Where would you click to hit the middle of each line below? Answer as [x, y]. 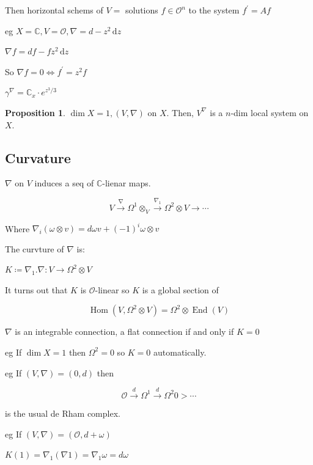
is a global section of [180, 289]
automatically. [180, 352]
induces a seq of [64, 183]
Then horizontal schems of [54, 10]
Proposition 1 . [35, 112]
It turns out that [36, 289]
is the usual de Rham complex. [63, 413]
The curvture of [35, 248]
